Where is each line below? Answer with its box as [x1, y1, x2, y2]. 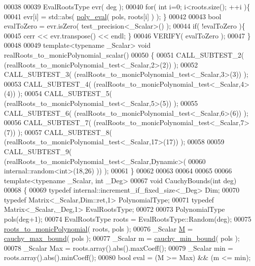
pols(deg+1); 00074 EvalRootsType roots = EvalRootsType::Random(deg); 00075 [4, 214, 252, 224]
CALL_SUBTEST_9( [4, 146, 72, 156]
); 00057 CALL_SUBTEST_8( [17, 127, 112, 137]
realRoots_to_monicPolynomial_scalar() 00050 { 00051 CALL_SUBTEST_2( [4, 49, 244, 60]
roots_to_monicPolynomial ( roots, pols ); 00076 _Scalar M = [4, 223, 193, 233]
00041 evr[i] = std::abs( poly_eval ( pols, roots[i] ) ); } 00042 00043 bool [4, 11, 221, 21]
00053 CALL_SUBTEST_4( [4, 78, 91, 89]
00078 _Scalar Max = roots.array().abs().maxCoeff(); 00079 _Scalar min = [4, 242, 233, 253]
